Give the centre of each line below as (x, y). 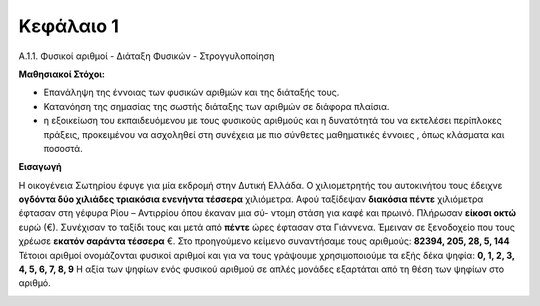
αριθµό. (35, 283)
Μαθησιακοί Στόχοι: (61, 74)
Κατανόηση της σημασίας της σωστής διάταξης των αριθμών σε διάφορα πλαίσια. (216, 106)
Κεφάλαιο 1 (68, 26)
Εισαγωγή (40, 167)
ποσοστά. (63, 148)
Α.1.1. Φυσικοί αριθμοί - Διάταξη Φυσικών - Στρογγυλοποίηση (146, 56)
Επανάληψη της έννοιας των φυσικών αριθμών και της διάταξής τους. (191, 92)
